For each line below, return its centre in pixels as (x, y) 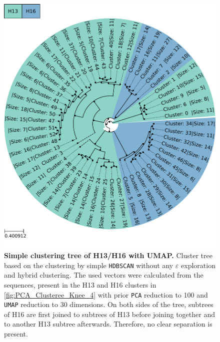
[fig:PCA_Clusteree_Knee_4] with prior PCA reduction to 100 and (106, 294)
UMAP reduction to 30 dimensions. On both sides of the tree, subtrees (109, 304)
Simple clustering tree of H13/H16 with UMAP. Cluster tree (108, 255)
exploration (198, 265)
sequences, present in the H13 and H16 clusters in (80, 284)
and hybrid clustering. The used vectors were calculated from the (104, 275)
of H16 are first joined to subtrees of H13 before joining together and (110, 314)
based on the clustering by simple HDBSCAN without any (89, 265)
